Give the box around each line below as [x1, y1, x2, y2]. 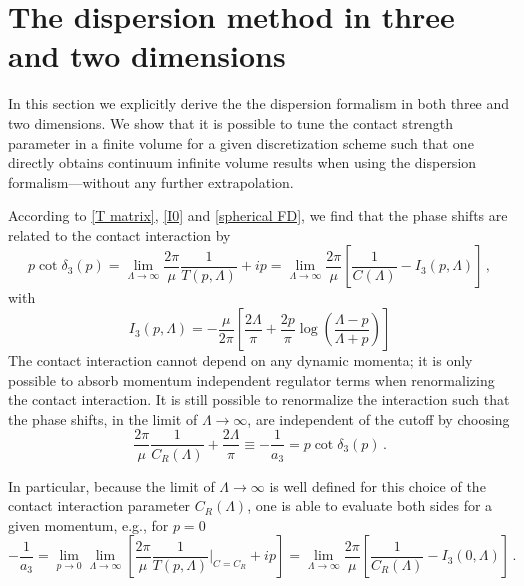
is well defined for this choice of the [269, 475, 486, 496]
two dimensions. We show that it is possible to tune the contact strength [8, 112, 454, 133]
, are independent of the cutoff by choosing [247, 408, 510, 429]
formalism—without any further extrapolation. [8, 171, 294, 192]
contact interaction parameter [8, 495, 191, 516]
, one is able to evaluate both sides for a [247, 495, 493, 516]
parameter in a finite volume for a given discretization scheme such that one [8, 132, 474, 153]
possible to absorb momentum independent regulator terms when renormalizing [8, 369, 495, 390]
